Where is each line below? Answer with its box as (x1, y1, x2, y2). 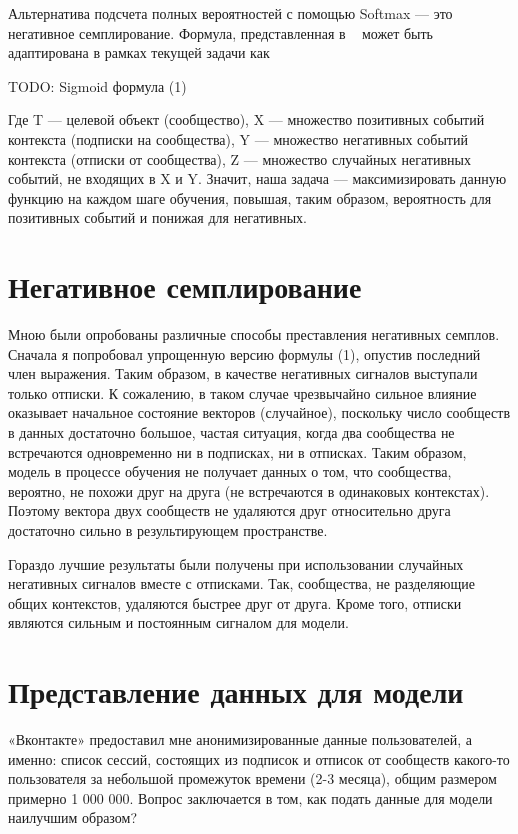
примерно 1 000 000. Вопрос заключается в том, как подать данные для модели (8, 787, 493, 808)
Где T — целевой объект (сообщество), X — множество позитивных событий (8, 109, 485, 130)
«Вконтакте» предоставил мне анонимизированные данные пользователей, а (8, 729, 473, 750)
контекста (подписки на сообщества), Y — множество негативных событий (8, 128, 468, 149)
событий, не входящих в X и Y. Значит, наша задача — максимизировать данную (8, 168, 507, 189)
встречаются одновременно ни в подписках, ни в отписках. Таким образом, (8, 441, 467, 462)
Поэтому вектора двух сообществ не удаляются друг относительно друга (8, 500, 451, 521)
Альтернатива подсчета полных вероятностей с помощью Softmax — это (8, 3, 453, 23)
